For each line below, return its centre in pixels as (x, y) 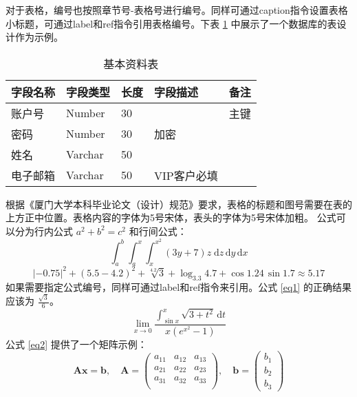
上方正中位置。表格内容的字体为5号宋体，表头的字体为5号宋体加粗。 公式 (171, 217)
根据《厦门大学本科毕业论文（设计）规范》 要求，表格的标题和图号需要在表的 (179, 204)
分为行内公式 (44, 231)
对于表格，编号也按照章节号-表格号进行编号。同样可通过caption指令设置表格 (177, 10)
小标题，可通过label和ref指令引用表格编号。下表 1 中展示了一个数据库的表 (171, 23)
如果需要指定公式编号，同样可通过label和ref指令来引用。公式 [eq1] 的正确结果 (178, 286)
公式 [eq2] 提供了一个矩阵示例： (76, 344)
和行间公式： (158, 231)
